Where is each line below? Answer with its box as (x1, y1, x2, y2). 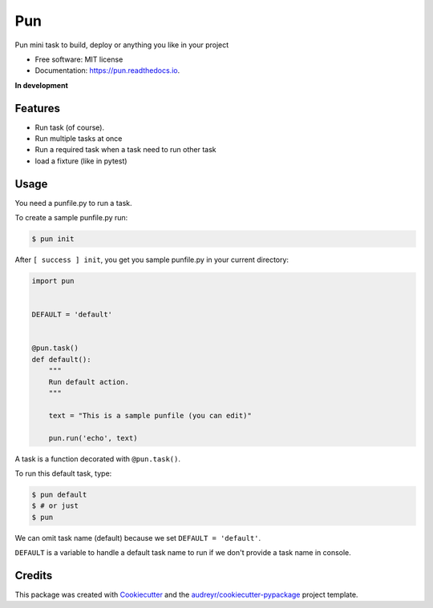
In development (14, 80, 68, 90)
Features (14, 101, 60, 115)
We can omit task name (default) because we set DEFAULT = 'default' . (14, 533, 261, 542)
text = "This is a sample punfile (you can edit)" (48, 411, 252, 420)
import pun (31, 276, 75, 286)
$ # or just (31, 501, 79, 510)
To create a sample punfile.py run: (14, 213, 128, 223)
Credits (14, 569, 53, 582)
